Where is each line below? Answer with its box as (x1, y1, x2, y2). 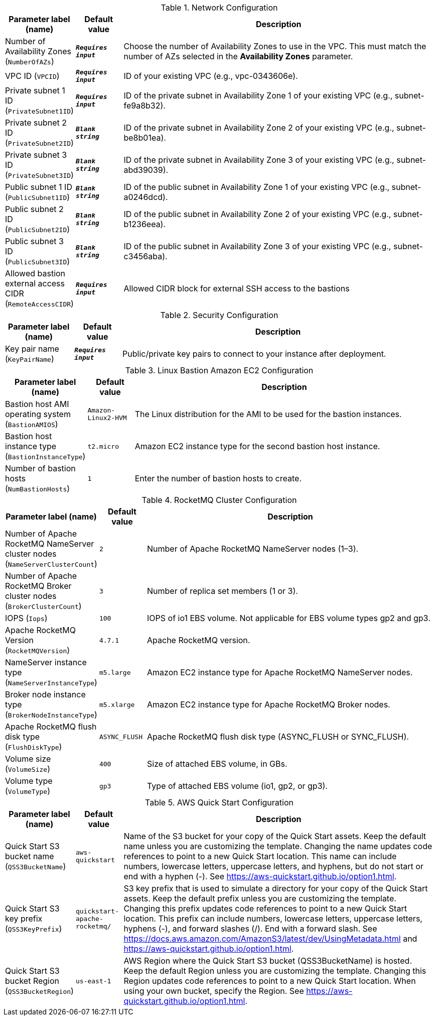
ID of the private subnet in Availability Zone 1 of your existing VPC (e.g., (123, 90, 393, 100)
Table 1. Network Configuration (161, 3, 278, 13)
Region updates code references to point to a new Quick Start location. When (123, 976, 416, 986)
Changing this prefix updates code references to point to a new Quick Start (123, 903, 407, 913)
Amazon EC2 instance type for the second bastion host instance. (134, 441, 380, 451)
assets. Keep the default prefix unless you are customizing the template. (123, 893, 396, 903)
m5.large (99, 668, 131, 676)
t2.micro (87, 442, 119, 450)
